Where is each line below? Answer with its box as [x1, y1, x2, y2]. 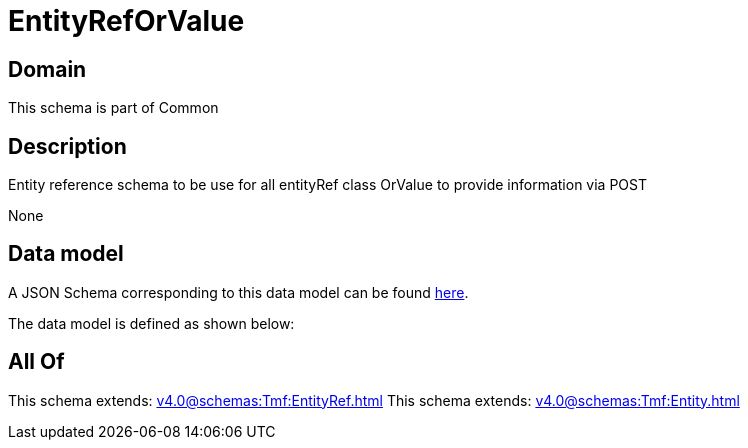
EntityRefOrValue [8, 4, 245, 38]
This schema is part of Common [8, 99, 219, 117]
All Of [8, 349, 65, 375]
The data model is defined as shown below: [8, 314, 295, 332]
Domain [8, 56, 87, 82]
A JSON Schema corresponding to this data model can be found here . [8, 283, 469, 301]
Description [8, 133, 127, 159]
